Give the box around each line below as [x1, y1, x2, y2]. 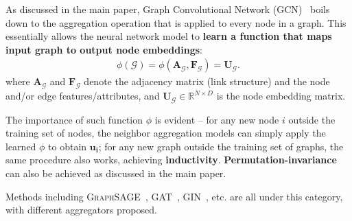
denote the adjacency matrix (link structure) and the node [84, 74, 330, 89]
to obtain [48, 139, 87, 153]
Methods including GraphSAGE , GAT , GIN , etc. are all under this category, [5, 189, 343, 203]
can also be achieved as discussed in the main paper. [5, 166, 226, 181]
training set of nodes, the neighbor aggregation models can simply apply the [5, 126, 326, 140]
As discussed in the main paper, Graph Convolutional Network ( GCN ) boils [5, 2, 330, 16]
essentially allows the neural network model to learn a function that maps [5, 29, 332, 43]
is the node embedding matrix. [216, 89, 346, 103]
